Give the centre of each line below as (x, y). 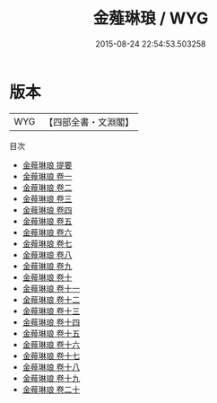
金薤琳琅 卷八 (47, 254)
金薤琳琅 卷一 (47, 176)
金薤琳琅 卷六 (47, 232)
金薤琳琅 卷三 (47, 198)
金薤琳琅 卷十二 (51, 299)
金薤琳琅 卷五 (47, 221)
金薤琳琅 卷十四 (51, 322)
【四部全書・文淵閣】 (89, 122)
